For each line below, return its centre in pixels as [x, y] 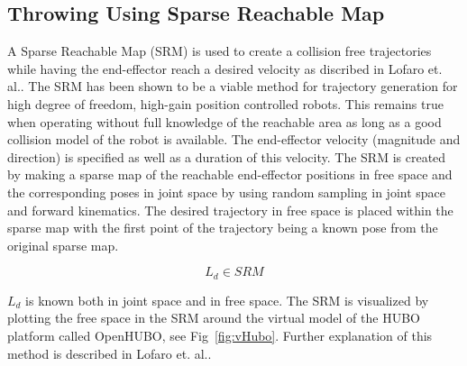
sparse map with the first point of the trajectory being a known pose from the [223, 228]
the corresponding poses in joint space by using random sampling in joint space [227, 192]
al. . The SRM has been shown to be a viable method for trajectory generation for [233, 86]
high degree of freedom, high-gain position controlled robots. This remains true [225, 103]
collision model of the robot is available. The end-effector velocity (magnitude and [234, 139]
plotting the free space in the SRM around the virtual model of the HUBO [214, 318]
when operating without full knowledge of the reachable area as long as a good [224, 121]
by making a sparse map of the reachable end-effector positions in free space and [230, 174]
